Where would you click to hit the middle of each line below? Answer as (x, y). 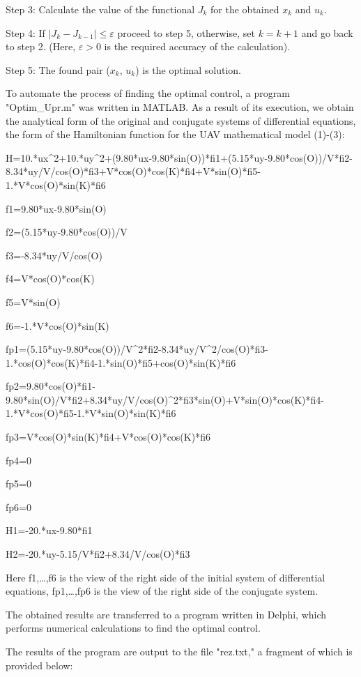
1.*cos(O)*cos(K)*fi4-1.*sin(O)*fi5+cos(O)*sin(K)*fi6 (121, 362)
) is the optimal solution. (189, 69)
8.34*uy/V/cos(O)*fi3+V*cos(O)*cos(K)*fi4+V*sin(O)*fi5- (133, 171)
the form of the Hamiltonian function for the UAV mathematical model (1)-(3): (175, 134)
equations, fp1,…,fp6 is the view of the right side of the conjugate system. (162, 591)
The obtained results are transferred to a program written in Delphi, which (166, 614)
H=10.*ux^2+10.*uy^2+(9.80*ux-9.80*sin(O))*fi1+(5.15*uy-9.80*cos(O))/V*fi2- (179, 157)
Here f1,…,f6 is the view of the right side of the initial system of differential (166, 577)
